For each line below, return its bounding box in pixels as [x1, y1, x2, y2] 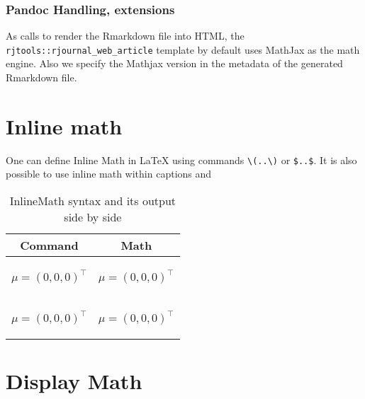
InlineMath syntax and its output [9, 192, 176, 209]
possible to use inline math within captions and [6, 166, 212, 181]
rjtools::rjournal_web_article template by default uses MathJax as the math [6, 42, 360, 57]
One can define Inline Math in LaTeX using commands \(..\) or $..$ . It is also [6, 152, 357, 167]
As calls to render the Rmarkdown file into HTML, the [6, 28, 245, 43]
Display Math [6, 366, 142, 395]
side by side [64, 209, 122, 226]
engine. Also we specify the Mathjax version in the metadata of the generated [6, 56, 343, 71]
